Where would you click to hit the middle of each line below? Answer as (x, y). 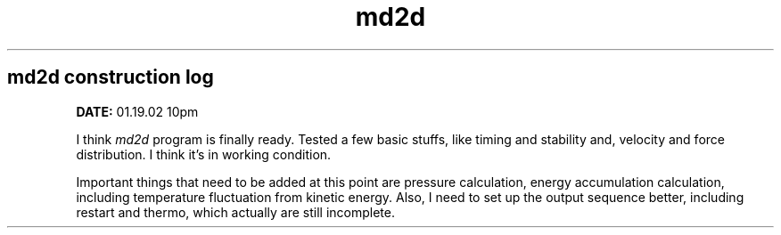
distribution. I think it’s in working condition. (204, 154)
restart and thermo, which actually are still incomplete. (236, 212)
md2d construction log (111, 77)
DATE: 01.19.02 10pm (137, 111)
